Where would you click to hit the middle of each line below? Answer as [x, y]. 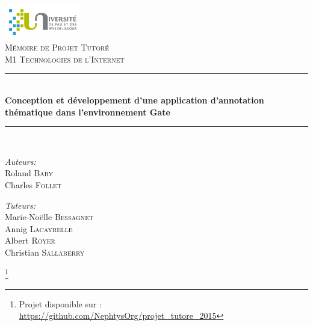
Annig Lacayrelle [39, 228]
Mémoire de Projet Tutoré [57, 47]
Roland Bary [29, 173]
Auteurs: [20, 161]
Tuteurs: [20, 205]
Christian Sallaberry [45, 252]
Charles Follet [33, 184]
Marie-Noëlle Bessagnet [49, 217]
